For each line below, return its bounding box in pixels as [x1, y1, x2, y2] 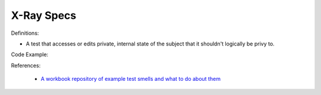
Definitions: [11, 30, 39, 37]
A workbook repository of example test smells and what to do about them [40, 76, 221, 83]
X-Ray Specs [11, 9, 77, 22]
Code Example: [11, 51, 49, 58]
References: [11, 62, 41, 69]
